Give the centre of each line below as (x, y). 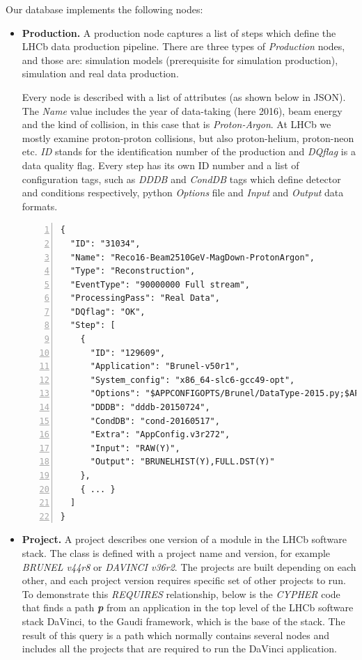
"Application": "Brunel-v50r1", (165, 367)
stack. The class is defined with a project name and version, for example (176, 552)
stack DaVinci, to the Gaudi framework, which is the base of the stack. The (183, 621)
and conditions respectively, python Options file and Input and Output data (183, 192)
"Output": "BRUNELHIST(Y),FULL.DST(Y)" (182, 462)
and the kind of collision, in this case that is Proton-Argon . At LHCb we (176, 124)
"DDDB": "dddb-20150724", (150, 408)
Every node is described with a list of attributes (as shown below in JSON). (184, 96)
